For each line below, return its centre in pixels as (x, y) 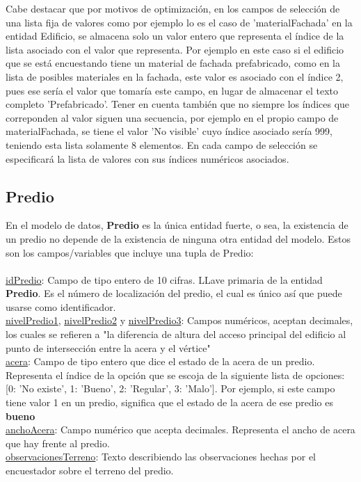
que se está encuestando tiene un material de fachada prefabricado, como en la (173, 63)
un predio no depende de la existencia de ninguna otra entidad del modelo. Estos (178, 238)
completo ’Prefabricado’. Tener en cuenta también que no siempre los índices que (178, 104)
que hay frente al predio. (58, 443)
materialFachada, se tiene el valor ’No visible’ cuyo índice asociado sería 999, (169, 131)
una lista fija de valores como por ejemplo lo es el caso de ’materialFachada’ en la (179, 22)
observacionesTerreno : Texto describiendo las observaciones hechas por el (161, 457)
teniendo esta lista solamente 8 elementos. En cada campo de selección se (162, 144)
